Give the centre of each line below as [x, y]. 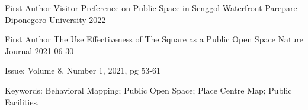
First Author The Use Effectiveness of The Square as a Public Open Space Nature [154, 39]
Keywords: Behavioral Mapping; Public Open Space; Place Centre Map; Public [148, 90]
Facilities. [22, 101]
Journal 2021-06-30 [39, 50]
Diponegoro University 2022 [55, 19]
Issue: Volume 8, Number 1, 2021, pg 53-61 [83, 70]
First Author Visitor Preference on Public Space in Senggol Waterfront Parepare [151, 8]
